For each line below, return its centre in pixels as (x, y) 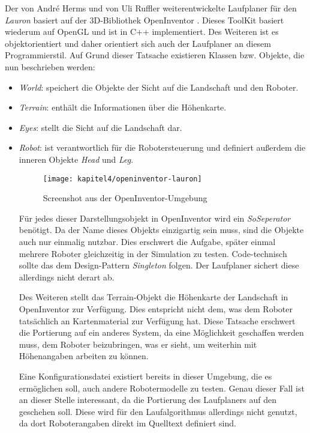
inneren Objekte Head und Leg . (76, 159)
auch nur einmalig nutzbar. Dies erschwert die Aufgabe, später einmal (147, 241)
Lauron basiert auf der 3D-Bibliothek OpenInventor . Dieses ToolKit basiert (145, 20)
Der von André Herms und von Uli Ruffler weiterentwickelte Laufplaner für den (151, 8)
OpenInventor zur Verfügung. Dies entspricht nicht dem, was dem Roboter (156, 308)
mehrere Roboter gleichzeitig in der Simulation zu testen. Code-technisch (153, 253)
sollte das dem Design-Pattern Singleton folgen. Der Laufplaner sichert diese (159, 265)
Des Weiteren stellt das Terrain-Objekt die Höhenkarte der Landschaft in (154, 297)
